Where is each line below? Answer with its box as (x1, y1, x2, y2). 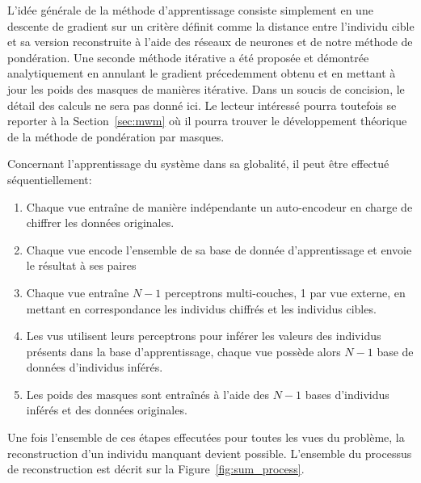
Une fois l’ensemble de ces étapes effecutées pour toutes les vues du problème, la (7, 429, 405, 446)
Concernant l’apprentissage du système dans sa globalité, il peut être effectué (7, 155, 389, 172)
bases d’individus (305, 385, 389, 402)
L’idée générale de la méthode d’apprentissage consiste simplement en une (7, 2, 373, 18)
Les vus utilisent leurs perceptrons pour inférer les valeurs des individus (26, 327, 381, 344)
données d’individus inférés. (26, 359, 163, 376)
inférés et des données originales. (26, 401, 187, 418)
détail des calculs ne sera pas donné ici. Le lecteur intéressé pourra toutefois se (7, 96, 397, 113)
